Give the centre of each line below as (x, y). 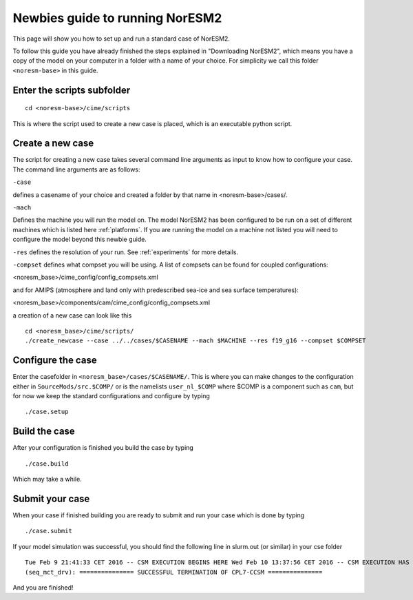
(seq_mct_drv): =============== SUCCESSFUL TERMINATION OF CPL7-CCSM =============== (174, 572)
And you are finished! (43, 587)
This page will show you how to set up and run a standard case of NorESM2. (121, 39)
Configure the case (55, 361)
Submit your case (51, 498)
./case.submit (49, 531)
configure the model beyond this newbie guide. (80, 239)
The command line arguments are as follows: (76, 169)
